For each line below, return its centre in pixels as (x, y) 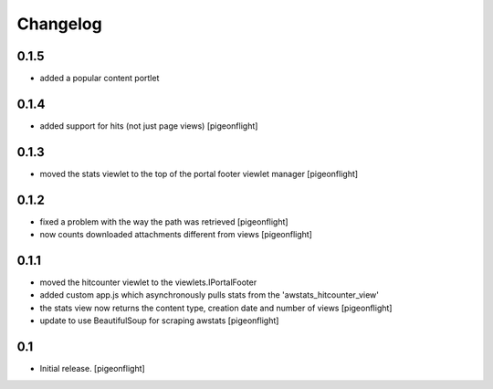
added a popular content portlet (100, 79)
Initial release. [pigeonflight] (92, 369)
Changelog (59, 24)
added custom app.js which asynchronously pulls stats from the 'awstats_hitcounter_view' (209, 295)
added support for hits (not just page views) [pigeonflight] (149, 126)
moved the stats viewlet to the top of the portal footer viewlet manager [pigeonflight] (199, 173)
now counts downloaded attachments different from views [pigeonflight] (176, 235)
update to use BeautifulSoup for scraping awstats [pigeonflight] (159, 321)
